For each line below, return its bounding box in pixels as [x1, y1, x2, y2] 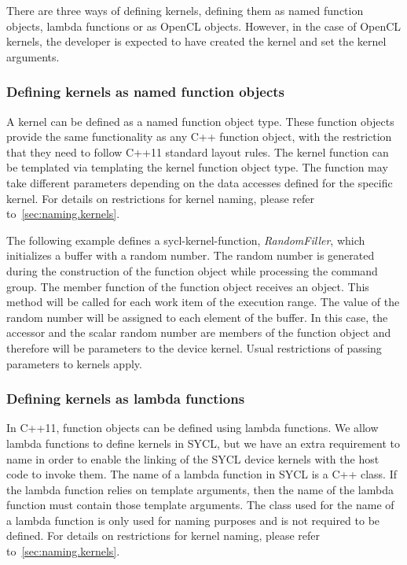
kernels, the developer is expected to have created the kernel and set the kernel [6, 33, 387, 50]
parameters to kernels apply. [6, 355, 142, 371]
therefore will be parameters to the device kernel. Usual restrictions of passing [6, 339, 382, 356]
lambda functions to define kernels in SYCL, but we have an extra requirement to [6, 434, 401, 451]
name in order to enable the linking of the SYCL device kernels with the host [6, 450, 379, 467]
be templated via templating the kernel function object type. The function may [6, 159, 388, 175]
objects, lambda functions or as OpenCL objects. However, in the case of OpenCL [6, 17, 401, 34]
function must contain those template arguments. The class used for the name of [6, 497, 394, 513]
